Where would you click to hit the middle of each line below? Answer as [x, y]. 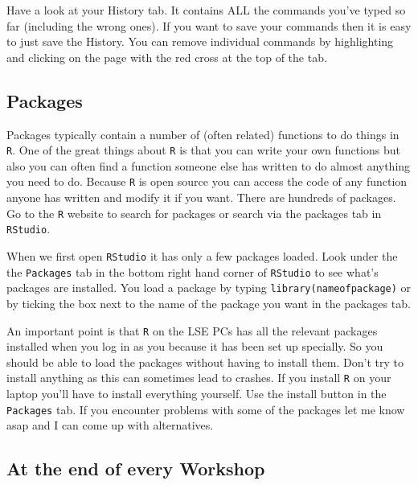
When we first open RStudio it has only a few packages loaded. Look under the [202, 255]
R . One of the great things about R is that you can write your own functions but [203, 150]
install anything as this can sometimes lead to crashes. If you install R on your [199, 378]
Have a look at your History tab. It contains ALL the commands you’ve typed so [206, 10]
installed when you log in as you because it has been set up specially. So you [195, 346]
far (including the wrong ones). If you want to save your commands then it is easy [209, 25]
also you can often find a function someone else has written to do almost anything [209, 165]
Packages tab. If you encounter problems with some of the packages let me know [206, 409]
